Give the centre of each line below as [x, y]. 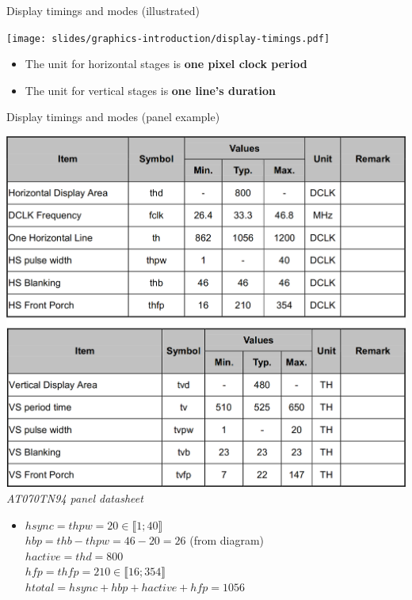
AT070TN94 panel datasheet [75, 498]
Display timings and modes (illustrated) [103, 10]
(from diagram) [227, 540]
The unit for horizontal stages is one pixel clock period [166, 64]
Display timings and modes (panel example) [113, 117]
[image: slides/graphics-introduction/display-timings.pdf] [168, 38]
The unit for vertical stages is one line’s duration [151, 90]
